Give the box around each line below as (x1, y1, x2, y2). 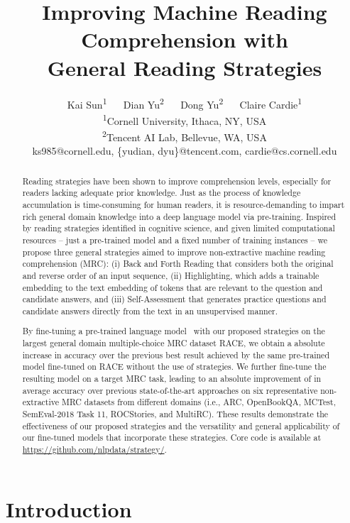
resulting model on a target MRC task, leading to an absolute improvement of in (22, 373, 322, 385)
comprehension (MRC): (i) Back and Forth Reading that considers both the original (22, 258, 334, 270)
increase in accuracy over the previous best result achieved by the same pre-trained (22, 348, 330, 360)
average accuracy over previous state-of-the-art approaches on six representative (22, 384, 318, 396)
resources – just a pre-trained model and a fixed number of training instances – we (22, 233, 328, 246)
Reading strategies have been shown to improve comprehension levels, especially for (22, 175, 332, 187)
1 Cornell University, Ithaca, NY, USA (102, 111, 267, 128)
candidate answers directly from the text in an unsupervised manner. (22, 304, 278, 316)
